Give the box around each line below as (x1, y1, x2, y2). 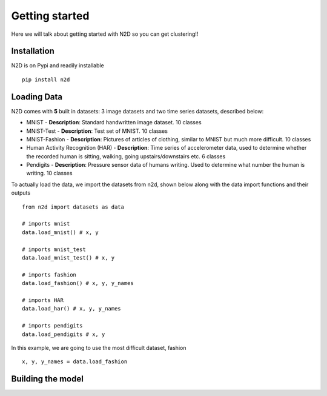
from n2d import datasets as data (22, 203, 124, 210)
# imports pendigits (22, 322, 83, 329)
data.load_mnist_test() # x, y (22, 255, 115, 261)
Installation (11, 46, 54, 56)
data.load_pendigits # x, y (22, 331, 105, 338)
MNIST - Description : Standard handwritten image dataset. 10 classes (26, 119, 202, 126)
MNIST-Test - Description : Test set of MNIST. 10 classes (26, 127, 168, 135)
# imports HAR (22, 297, 64, 303)
